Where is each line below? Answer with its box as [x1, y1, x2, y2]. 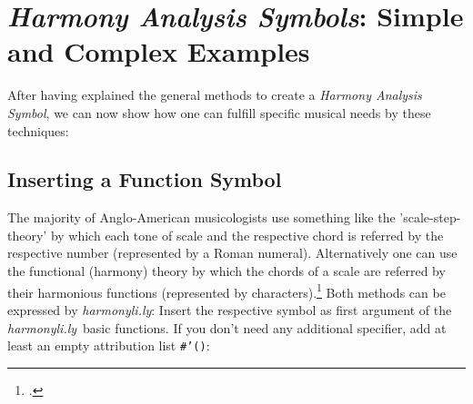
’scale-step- [399, 208, 461, 227]
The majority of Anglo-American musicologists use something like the [7, 208, 396, 227]
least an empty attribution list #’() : [7, 336, 210, 355]
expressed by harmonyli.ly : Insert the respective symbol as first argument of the [7, 300, 452, 319]
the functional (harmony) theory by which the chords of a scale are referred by [7, 261, 446, 281]
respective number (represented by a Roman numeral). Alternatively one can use [7, 243, 458, 262]
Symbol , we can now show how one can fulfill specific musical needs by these [7, 103, 431, 122]
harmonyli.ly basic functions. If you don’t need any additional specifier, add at [7, 318, 447, 337]
